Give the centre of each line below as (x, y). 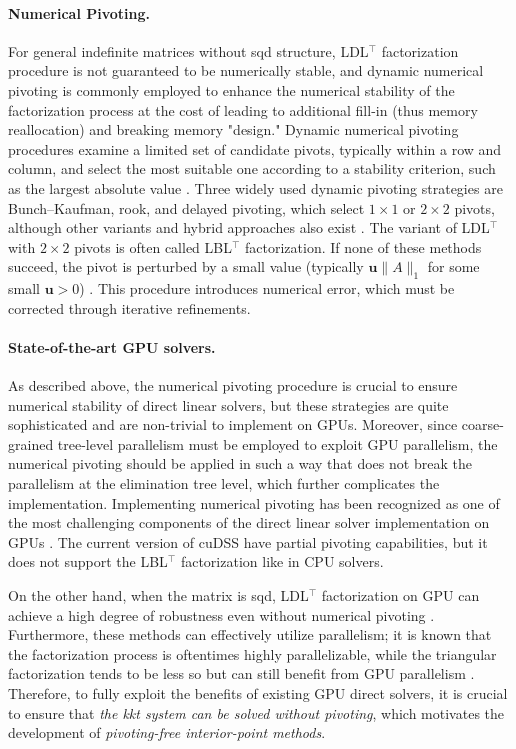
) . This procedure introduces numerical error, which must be (267, 288)
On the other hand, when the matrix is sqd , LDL (158, 595)
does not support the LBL (88, 561)
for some (453, 266)
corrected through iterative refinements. (129, 307)
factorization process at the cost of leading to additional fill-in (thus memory (243, 109)
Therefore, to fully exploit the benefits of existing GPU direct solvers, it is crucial (258, 693)
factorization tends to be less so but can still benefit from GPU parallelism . (241, 673)
